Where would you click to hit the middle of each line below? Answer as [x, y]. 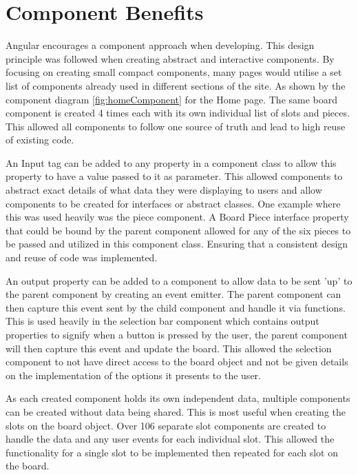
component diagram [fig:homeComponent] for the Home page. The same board [172, 99]
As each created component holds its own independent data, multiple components [178, 398]
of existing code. [40, 140]
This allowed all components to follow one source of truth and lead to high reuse [176, 126]
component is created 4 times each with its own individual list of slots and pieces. [178, 113]
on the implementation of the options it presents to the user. [133, 375]
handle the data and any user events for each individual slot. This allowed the [170, 439]
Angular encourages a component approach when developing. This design [160, 45]
